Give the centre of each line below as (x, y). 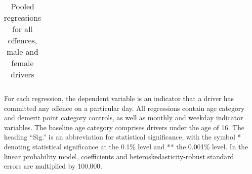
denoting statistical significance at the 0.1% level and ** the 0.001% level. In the (126, 146)
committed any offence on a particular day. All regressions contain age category (124, 108)
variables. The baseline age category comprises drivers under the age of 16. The (124, 127)
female (22, 63)
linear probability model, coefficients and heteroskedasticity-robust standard (119, 156)
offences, (22, 40)
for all (22, 29)
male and (22, 52)
